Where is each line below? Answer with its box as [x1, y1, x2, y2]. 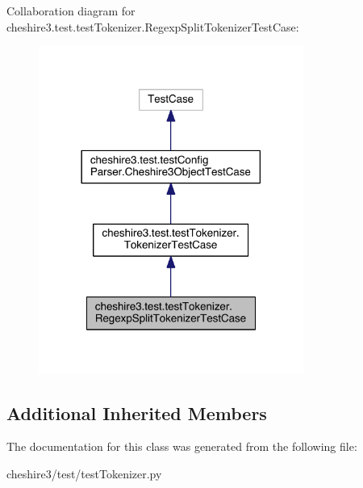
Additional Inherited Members [6, 400, 267, 425]
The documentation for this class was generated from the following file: [6, 438, 357, 455]
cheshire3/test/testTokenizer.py [6, 465, 162, 482]
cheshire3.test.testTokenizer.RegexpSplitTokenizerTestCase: [6, 18, 299, 35]
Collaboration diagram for [6, 2, 136, 19]
